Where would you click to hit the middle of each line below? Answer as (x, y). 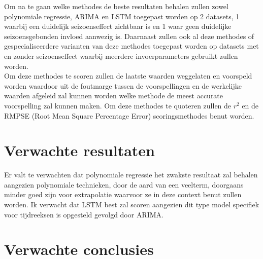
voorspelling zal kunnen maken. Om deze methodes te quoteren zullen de (118, 105)
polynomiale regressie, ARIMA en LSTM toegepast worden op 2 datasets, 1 (122, 16)
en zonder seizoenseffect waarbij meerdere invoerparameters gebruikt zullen (121, 55)
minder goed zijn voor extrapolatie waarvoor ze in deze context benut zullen (123, 194)
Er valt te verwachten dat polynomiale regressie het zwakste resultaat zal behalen (131, 175)
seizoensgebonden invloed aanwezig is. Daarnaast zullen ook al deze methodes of (129, 36)
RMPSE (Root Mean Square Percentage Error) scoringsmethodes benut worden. (129, 115)
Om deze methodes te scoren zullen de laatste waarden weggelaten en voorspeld (128, 76)
